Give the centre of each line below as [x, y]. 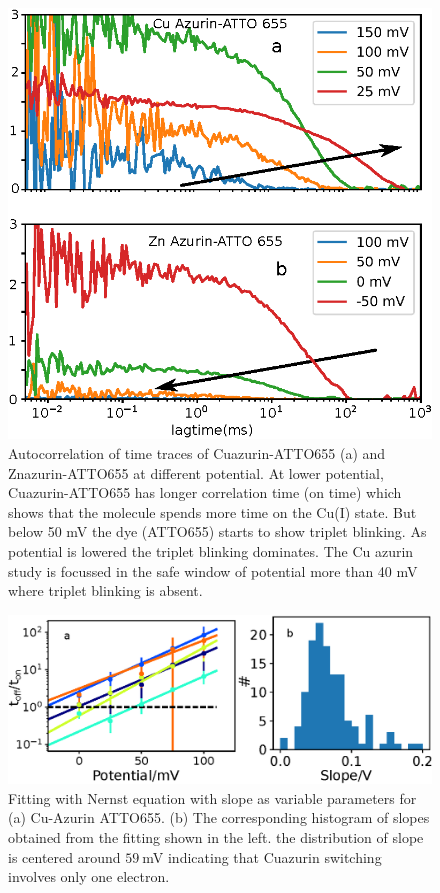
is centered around [64, 856]
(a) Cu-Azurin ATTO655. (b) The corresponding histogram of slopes [219, 817]
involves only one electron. [89, 876]
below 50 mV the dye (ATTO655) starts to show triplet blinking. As [217, 531]
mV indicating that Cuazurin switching [262, 856]
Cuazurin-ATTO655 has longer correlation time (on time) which [205, 492]
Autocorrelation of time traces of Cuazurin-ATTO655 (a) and [197, 453]
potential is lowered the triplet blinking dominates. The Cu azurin [211, 551]
